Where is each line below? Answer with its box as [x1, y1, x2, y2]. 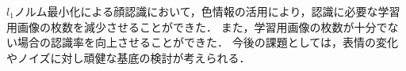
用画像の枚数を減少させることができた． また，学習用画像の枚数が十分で [6, 18, 388, 35]
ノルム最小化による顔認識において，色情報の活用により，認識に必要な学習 [13, 3, 400, 19]
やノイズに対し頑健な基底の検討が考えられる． [6, 49, 251, 65]
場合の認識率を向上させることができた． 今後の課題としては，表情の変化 [17, 34, 398, 50]
